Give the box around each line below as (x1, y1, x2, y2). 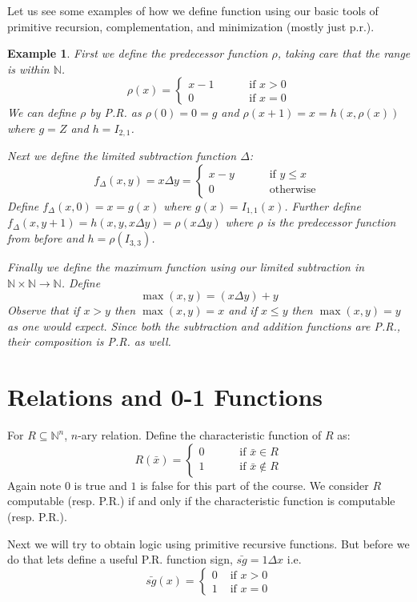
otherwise (269, 184, 316, 196)
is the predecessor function (267, 214, 396, 231)
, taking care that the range (277, 45, 411, 62)
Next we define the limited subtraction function (7, 147, 237, 164)
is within (7, 60, 50, 77)
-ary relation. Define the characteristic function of (78, 427, 322, 443)
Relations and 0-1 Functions (7, 380, 323, 413)
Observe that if (7, 302, 80, 319)
